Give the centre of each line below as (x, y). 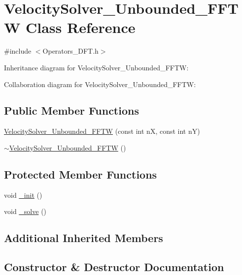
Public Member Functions (71, 110)
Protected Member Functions (81, 174)
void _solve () (25, 211)
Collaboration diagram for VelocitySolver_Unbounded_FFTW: (100, 84)
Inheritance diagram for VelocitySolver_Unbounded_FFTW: (96, 67)
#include (18, 51)
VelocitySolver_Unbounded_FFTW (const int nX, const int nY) (102, 131)
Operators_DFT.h (70, 51)
